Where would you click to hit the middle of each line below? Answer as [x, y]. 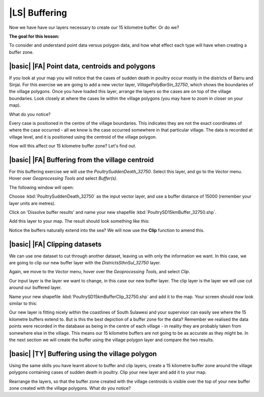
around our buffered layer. [35, 288]
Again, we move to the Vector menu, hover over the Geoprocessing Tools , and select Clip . [99, 272]
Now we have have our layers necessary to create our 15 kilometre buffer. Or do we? [94, 27]
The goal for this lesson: [34, 36]
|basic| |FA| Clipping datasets [55, 244]
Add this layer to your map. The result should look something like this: [79, 221]
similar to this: [23, 304]
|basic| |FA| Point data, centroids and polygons [82, 66]
